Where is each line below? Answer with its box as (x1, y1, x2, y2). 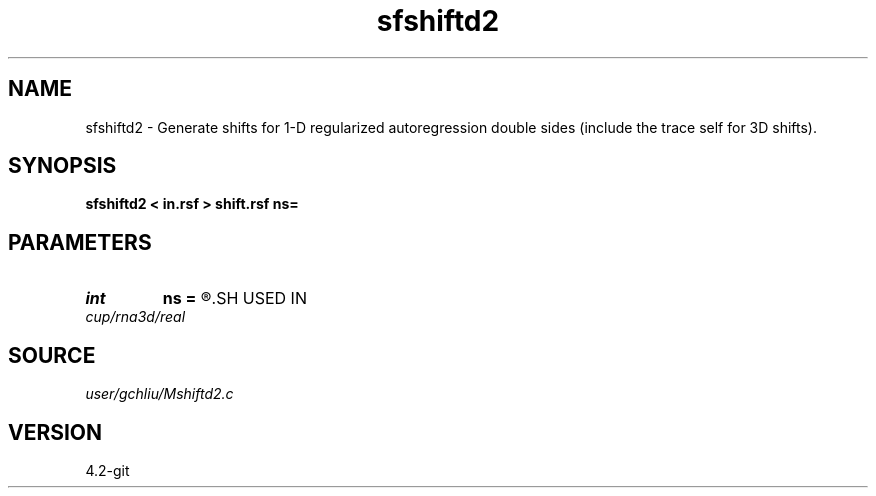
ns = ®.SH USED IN (162, 288, 307, 309)
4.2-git (85, 461, 130, 479)
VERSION (8, 419, 103, 445)
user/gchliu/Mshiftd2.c (85, 385, 234, 403)
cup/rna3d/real (85, 308, 186, 326)
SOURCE (8, 342, 96, 368)
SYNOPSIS (8, 153, 117, 179)
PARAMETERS (8, 229, 152, 255)
